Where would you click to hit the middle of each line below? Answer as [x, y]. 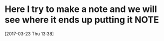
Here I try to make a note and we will [81, 9]
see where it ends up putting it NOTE [82, 20]
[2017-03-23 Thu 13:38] [29, 33]
